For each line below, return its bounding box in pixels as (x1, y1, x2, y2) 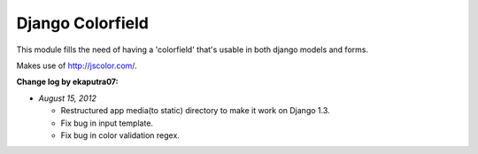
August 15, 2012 (38, 93, 96, 104)
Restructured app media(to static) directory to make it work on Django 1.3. (60, 105, 331, 116)
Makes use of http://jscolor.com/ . (16, 60, 137, 71)
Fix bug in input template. (60, 118, 154, 128)
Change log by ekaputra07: (16, 76, 119, 88)
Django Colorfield (16, 13, 150, 33)
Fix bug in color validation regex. (60, 129, 181, 141)
